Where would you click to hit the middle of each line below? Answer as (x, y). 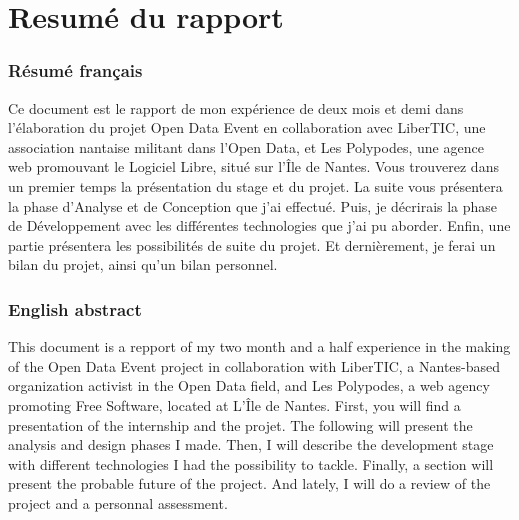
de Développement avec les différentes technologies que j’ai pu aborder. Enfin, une (259, 225)
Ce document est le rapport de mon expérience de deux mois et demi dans (236, 107)
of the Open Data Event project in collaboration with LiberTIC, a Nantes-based (254, 365)
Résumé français (75, 70)
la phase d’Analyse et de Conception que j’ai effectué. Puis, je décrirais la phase (253, 205)
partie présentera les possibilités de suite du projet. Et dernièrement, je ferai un (252, 244)
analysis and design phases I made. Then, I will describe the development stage (251, 444)
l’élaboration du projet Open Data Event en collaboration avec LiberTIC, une (247, 127)
